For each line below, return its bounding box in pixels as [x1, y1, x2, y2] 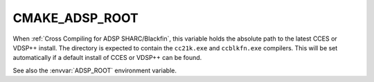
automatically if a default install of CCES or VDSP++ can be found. [12, 54, 202, 62]
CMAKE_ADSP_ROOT [12, 10, 139, 25]
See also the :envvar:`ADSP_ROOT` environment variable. [12, 66, 177, 74]
